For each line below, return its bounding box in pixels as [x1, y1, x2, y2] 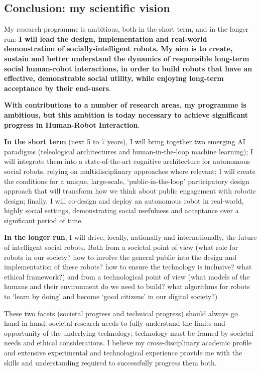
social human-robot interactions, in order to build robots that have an [4, 63, 252, 73]
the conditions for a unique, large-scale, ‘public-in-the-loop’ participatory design [4, 175, 249, 186]
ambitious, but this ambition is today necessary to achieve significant [4, 109, 248, 120]
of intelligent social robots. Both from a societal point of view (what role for [4, 242, 238, 252]
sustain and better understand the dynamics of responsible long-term [4, 53, 249, 63]
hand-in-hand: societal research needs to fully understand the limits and [4, 318, 225, 328]
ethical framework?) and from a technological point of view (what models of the [4, 271, 250, 282]
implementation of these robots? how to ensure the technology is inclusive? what [4, 261, 252, 272]
